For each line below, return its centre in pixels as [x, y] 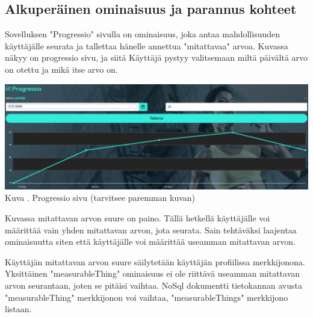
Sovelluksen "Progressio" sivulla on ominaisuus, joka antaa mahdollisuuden [143, 34]
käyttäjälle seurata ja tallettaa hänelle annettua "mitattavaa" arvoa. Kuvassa [147, 45]
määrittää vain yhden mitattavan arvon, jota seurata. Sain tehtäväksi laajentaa [151, 229]
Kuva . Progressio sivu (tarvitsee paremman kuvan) [100, 198]
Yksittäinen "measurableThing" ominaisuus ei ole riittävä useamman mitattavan [153, 273]
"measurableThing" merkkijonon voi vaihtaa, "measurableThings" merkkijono [147, 297]
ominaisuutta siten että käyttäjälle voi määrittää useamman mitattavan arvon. [150, 242]
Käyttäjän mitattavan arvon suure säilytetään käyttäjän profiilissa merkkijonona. [155, 261]
